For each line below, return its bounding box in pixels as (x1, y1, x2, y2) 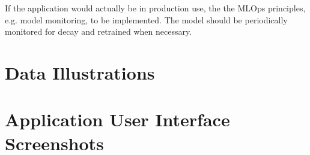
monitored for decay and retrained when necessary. (5, 25, 192, 38)
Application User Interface (5, 107, 230, 132)
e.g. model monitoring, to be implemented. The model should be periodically (5, 13, 288, 26)
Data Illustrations (5, 60, 155, 84)
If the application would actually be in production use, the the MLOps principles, (5, 2, 306, 14)
